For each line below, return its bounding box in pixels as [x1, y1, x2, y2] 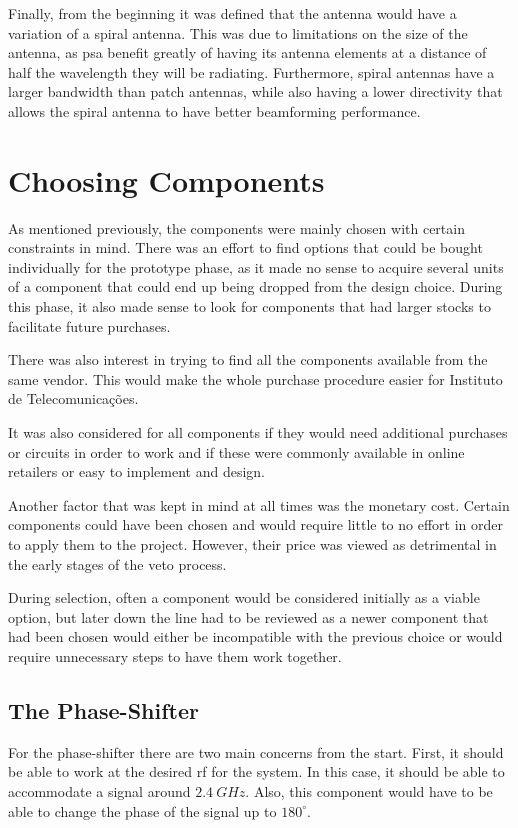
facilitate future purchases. [8, 315, 171, 336]
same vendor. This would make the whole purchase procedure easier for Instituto [8, 368, 503, 389]
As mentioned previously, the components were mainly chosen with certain [8, 217, 465, 238]
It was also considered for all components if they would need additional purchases [8, 422, 508, 443]
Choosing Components [8, 159, 325, 200]
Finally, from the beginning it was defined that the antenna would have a [8, 3, 457, 23]
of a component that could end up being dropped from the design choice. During [8, 276, 503, 297]
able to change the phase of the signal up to [8, 800, 277, 821]
